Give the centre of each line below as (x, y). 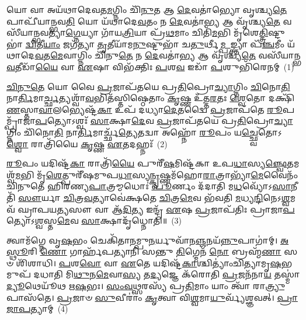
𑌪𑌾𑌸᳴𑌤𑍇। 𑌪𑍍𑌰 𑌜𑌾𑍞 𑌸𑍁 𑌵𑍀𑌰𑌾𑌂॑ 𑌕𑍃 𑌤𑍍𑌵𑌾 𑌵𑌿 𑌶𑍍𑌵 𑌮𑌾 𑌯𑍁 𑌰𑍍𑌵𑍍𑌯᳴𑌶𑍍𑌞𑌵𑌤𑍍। (140, 297)
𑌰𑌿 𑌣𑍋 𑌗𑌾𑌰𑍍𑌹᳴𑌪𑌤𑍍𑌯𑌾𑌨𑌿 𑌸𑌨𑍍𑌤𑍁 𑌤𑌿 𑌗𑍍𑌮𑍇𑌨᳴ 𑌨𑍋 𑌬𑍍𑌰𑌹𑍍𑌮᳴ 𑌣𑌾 (154, 251)
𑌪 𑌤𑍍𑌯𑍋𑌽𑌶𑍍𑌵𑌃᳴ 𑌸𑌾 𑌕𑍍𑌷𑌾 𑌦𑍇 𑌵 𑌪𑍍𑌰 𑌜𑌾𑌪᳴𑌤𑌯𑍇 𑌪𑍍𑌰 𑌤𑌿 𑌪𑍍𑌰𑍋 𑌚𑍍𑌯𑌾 (164, 121)
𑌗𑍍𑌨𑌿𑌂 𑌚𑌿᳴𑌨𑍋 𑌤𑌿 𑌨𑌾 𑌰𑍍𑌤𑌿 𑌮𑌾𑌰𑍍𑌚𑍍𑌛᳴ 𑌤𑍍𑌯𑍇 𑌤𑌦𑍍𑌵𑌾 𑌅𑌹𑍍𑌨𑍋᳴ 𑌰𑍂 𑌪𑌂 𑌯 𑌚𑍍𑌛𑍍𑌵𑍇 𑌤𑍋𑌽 (144, 132)
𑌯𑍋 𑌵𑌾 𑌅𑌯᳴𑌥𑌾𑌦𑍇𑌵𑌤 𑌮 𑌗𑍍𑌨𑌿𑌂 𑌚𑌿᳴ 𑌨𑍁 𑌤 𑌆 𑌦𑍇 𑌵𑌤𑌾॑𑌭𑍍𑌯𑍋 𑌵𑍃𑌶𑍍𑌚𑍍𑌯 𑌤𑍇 (147, 9)
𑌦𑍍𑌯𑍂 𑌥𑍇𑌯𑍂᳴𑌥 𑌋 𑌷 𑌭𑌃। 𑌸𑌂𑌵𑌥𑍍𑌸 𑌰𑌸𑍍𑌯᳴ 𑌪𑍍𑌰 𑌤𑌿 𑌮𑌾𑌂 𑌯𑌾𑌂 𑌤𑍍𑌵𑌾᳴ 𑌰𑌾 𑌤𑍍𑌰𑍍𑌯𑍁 (145, 286)
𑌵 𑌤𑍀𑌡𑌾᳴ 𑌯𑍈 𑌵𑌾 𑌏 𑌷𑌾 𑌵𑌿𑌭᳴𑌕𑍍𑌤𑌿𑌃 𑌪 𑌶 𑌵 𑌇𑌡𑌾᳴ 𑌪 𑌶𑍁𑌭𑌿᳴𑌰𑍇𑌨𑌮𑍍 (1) (150, 66)
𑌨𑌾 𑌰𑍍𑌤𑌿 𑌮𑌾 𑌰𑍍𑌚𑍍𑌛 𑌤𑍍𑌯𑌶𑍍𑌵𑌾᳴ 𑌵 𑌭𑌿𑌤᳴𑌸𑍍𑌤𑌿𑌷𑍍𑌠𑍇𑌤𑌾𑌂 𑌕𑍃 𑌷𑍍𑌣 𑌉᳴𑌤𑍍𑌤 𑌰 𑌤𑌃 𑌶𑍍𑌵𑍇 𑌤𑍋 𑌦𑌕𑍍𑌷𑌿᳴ (151, 98)
